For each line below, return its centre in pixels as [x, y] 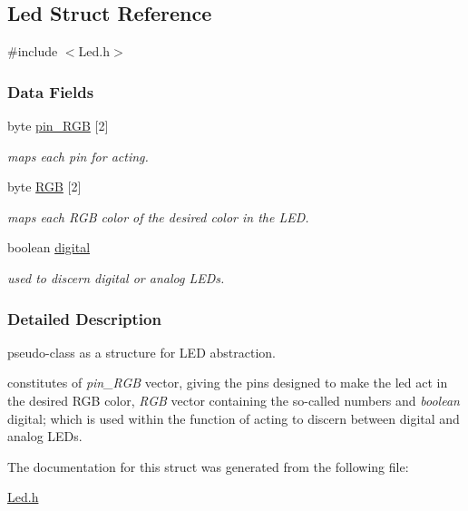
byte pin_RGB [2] [58, 126]
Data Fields [51, 91]
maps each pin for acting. [78, 156]
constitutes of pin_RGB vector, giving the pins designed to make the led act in [228, 383]
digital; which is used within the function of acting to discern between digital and [234, 418]
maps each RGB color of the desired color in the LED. [158, 216]
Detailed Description [84, 318]
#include [33, 51]
